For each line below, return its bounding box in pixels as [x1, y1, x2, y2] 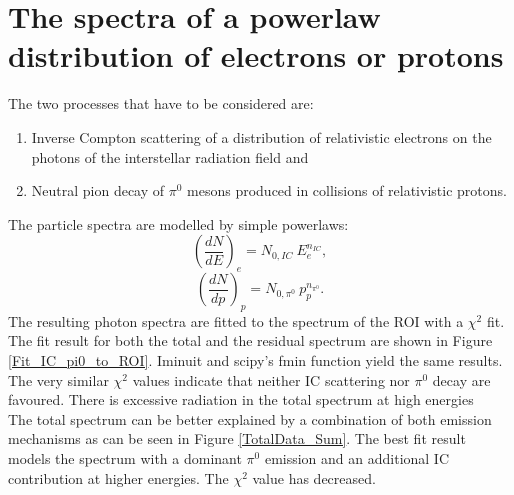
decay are [432, 369, 491, 390]
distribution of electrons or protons [8, 35, 504, 76]
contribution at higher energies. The [8, 467, 229, 488]
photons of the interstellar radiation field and [31, 146, 309, 167]
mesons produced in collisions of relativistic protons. [187, 180, 507, 201]
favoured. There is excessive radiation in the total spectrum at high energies [8, 389, 474, 410]
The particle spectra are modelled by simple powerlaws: [8, 213, 349, 234]
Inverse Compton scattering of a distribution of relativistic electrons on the [31, 126, 492, 147]
